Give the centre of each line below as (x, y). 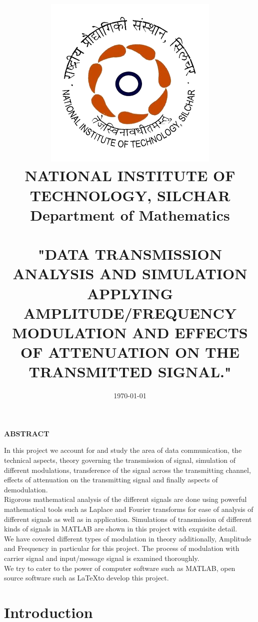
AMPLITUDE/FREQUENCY (130, 313)
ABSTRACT (27, 433)
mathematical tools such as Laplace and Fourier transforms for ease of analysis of (129, 509)
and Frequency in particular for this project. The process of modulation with (122, 548)
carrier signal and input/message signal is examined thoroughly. (102, 558)
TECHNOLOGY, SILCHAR (130, 195)
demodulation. (26, 489)
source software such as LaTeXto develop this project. (86, 578)
